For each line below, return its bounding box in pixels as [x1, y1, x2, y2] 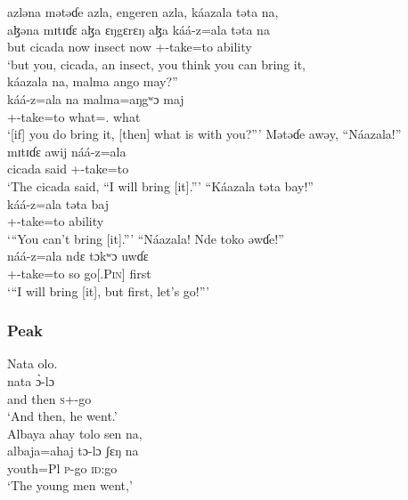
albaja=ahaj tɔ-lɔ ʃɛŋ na [7, 441, 139, 460]
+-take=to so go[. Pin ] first [7, 263, 151, 282]
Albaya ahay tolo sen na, [7, 423, 143, 442]
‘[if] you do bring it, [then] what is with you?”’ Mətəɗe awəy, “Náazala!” [7, 125, 402, 143]
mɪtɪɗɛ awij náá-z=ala [7, 141, 126, 160]
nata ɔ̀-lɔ [7, 371, 54, 390]
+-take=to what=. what [7, 107, 141, 125]
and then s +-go [7, 389, 92, 407]
